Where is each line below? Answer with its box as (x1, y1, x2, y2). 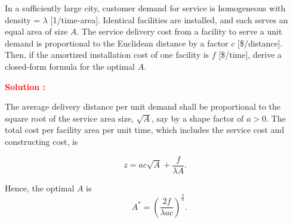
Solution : (5, 80, 45, 92)
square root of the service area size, (5, 112, 134, 124)
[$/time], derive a (218, 48, 282, 61)
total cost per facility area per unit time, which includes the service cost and (5, 123, 285, 136)
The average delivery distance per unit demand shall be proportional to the (5, 100, 280, 113)
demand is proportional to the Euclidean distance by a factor (5, 36, 229, 49)
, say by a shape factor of (151, 112, 244, 124)
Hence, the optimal (5, 181, 75, 194)
